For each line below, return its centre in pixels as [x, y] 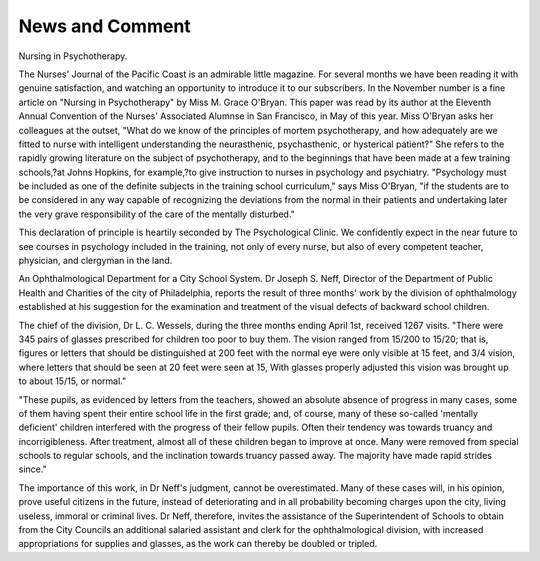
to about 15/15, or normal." [72, 381]
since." [32, 469]
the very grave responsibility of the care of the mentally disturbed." [156, 214]
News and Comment [105, 26]
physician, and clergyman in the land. [95, 261]
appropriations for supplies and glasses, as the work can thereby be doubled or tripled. [198, 544]
